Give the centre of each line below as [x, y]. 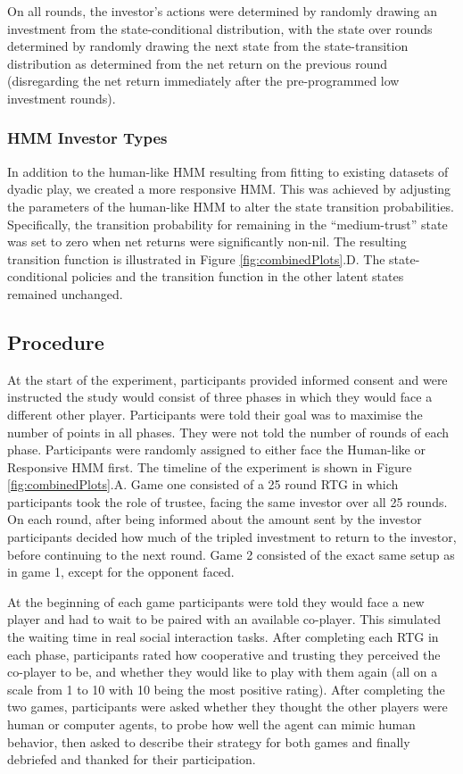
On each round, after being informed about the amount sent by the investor [215, 519]
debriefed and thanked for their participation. [132, 759]
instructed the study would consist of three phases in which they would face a [220, 397]
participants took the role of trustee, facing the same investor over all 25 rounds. [227, 501]
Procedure [56, 341]
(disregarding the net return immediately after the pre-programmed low [203, 81]
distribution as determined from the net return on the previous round [198, 63]
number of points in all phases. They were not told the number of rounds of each [228, 432]
